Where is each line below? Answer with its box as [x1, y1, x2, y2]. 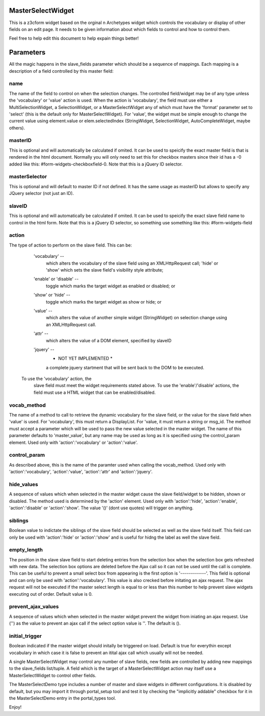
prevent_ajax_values [9, 603, 59, 610]
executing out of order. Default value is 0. [9, 591, 93, 597]
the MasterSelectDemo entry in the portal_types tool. [9, 695, 116, 701]
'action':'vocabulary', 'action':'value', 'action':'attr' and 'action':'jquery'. [9, 469, 153, 475]
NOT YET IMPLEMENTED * [58, 356, 113, 361]
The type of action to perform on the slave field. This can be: [9, 242, 132, 248]
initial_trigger [9, 633, 42, 639]
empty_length [9, 547, 43, 553]
